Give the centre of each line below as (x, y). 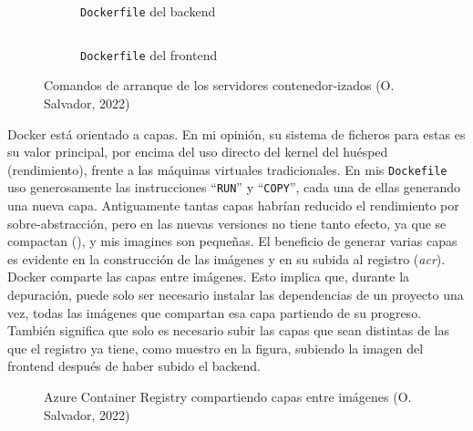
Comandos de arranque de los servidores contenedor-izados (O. (219, 85)
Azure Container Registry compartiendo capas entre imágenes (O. (228, 396)
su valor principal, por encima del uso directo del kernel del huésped (198, 152)
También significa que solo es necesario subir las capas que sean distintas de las (229, 330)
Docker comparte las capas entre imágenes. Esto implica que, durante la (209, 277)
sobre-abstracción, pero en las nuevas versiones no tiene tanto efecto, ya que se (227, 223)
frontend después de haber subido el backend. (134, 366)
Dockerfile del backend (148, 11)
